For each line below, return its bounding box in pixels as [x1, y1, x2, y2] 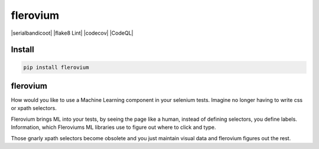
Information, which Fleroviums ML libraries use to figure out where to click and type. [11, 124, 216, 131]
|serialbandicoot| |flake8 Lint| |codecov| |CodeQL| [11, 29, 134, 37]
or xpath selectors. [11, 105, 57, 112]
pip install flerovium [23, 64, 89, 71]
